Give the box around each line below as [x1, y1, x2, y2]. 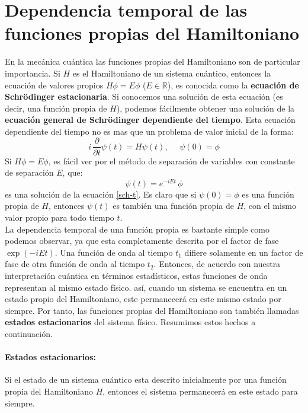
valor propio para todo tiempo [5, 211, 114, 223]
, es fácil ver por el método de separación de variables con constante [48, 154, 295, 167]
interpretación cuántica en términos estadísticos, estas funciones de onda [5, 269, 268, 281]
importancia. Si [5, 66, 60, 79]
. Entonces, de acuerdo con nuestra [153, 258, 281, 270]
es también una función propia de [113, 199, 234, 212]
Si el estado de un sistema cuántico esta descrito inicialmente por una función [5, 373, 287, 386]
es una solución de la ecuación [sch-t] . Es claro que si [5, 188, 197, 200]
